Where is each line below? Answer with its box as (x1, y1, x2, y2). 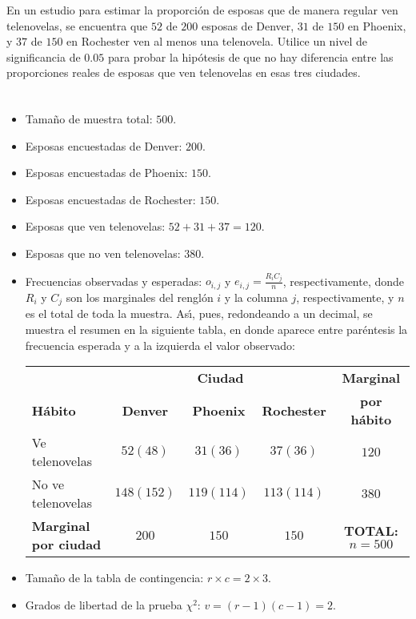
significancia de (6, 48, 81, 65)
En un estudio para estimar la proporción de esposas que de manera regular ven (6, 2, 398, 18)
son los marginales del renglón (66, 288, 214, 305)
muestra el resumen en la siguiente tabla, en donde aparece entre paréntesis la (25, 320, 408, 337)
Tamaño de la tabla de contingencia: (25, 569, 204, 586)
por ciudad (31, 535, 102, 554)
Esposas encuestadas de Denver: (25, 137, 182, 154)
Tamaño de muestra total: (25, 110, 153, 127)
